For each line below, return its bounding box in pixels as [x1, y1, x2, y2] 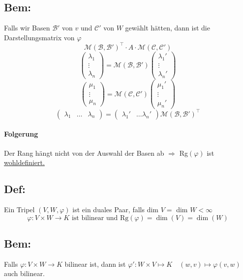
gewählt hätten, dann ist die [125, 23, 210, 33]
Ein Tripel [4, 204, 35, 215]
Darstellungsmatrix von [4, 32, 75, 42]
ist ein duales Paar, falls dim [72, 204, 158, 215]
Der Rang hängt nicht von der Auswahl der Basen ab [4, 147, 164, 158]
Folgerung [4, 129, 38, 139]
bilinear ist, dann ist [64, 258, 126, 269]
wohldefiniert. [4, 157, 45, 168]
